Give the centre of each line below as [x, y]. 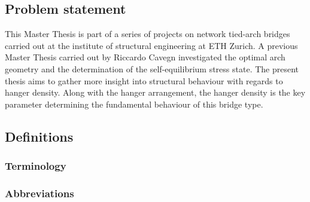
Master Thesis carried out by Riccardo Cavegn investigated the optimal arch [145, 57]
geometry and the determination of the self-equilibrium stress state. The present [152, 68]
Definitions [39, 136]
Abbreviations [39, 193]
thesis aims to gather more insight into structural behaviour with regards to [144, 80]
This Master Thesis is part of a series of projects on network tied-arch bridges [148, 34]
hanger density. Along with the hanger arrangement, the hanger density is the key [155, 92]
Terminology [36, 166]
